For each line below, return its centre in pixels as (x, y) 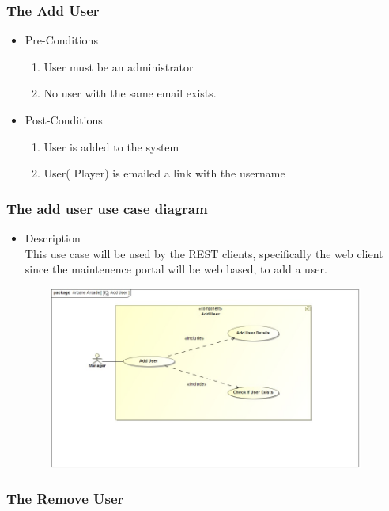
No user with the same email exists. (130, 93)
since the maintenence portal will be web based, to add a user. (176, 269)
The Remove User (65, 499)
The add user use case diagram (107, 208)
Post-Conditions (64, 120)
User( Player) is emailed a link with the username (164, 173)
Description (53, 238)
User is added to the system (111, 146)
